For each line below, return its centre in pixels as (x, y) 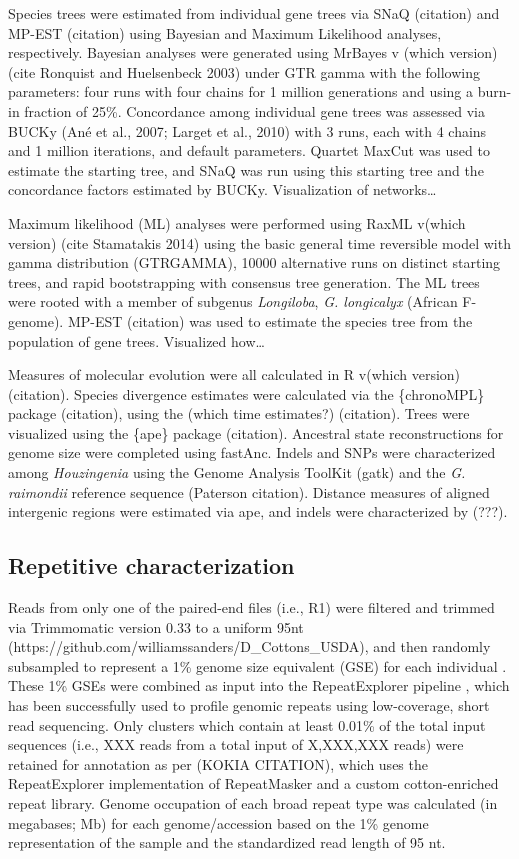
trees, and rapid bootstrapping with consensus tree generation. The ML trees (244, 281)
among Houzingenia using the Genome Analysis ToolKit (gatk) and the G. (237, 472)
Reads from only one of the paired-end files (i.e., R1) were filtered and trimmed (251, 607)
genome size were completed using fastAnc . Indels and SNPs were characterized (252, 452)
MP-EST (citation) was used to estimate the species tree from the (270, 320)
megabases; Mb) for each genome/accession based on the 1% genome (218, 822)
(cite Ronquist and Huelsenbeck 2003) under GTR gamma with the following (244, 71)
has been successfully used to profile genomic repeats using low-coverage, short (249, 705)
